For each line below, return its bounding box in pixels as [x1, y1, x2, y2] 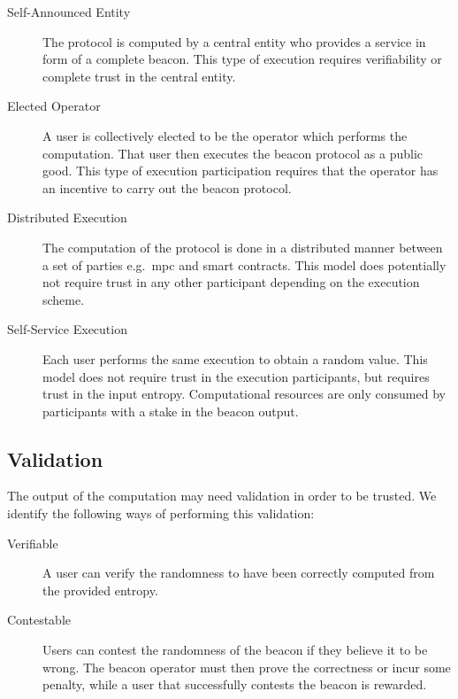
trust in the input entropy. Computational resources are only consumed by [42, 384, 446, 403]
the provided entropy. [42, 580, 158, 599]
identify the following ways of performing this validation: [7, 504, 315, 523]
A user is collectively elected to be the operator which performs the [42, 126, 408, 144]
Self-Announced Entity [7, 3, 131, 20]
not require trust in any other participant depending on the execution [42, 273, 420, 291]
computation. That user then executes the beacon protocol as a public [42, 144, 424, 162]
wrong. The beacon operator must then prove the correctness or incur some [42, 657, 451, 676]
